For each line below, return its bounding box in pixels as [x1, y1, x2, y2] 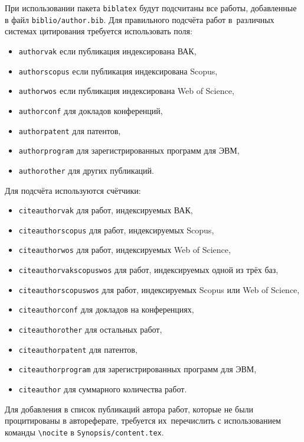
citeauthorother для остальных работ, [18, 323, 162, 336]
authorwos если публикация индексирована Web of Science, [18, 84, 234, 97]
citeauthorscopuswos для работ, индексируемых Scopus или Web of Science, [18, 283, 300, 295]
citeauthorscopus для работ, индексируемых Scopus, [18, 223, 214, 236]
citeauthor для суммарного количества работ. [18, 383, 187, 395]
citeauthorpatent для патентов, [18, 343, 138, 355]
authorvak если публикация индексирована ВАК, [18, 44, 197, 57]
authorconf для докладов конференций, [18, 104, 163, 116]
